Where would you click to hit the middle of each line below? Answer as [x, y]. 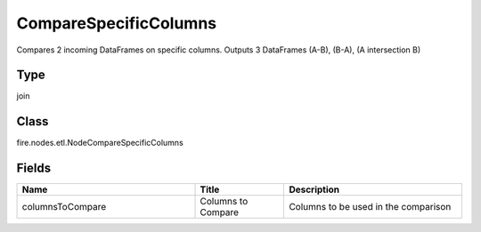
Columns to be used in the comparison [370, 207]
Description [314, 189]
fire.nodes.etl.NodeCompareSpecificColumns [100, 143]
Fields [34, 168]
